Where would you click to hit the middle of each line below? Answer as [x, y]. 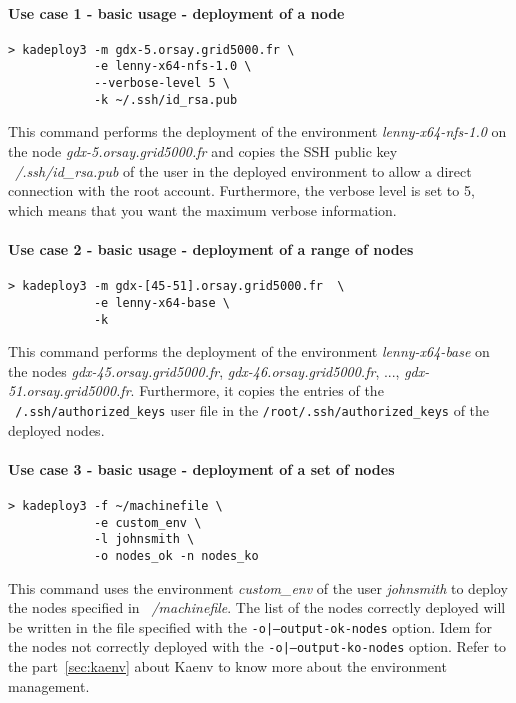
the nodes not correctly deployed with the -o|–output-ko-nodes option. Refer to [257, 646]
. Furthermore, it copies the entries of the [257, 390]
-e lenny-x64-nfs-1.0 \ [172, 66]
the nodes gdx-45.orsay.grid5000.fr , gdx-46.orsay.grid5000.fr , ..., [204, 370]
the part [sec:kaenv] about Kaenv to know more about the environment [227, 666]
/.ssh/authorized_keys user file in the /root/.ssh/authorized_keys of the [252, 409]
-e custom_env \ [147, 522]
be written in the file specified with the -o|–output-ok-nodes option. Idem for [250, 626]
